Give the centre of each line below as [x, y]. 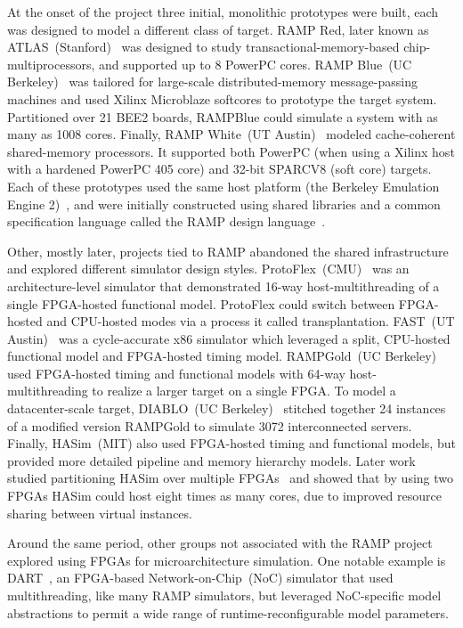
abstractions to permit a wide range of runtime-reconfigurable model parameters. [228, 612]
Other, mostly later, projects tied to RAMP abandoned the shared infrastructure [228, 251]
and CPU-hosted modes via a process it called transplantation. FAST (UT [251, 321]
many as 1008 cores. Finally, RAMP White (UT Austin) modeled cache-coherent [231, 134]
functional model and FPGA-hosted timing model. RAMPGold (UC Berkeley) [222, 356]
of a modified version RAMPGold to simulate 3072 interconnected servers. [210, 425]
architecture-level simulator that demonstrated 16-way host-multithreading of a [223, 285]
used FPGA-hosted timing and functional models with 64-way [176, 373]
